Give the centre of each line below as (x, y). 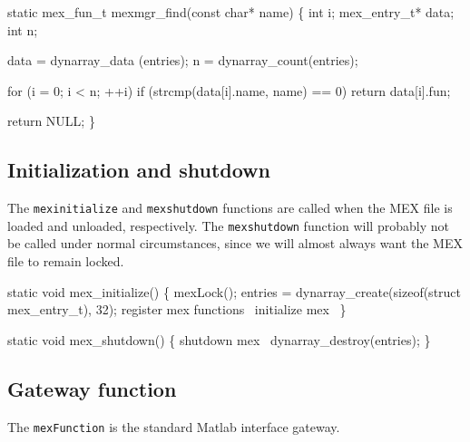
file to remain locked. (66, 261)
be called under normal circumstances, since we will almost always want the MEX (235, 243)
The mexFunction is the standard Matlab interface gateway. (174, 426)
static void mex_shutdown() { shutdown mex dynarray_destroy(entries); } (219, 339)
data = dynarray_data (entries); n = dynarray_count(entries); (183, 60)
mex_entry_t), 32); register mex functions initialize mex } (177, 309)
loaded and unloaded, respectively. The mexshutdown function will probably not (228, 225)
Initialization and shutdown (139, 170)
